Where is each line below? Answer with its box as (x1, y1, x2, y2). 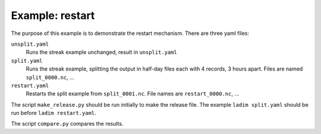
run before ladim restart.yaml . (11, 110, 96, 117)
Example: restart (11, 9, 95, 22)
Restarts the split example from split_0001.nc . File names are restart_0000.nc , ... (26, 90, 239, 97)
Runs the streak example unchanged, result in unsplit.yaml (26, 49, 178, 56)
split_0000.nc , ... (26, 74, 74, 81)
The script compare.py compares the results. (11, 120, 124, 127)
